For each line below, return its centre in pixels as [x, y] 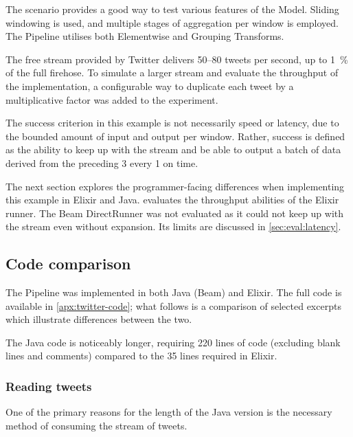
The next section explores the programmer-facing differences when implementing [175, 186]
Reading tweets [49, 386]
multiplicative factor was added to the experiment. [112, 99]
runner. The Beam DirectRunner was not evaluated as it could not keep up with [175, 213]
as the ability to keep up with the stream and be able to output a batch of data [173, 149]
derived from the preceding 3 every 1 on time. [102, 163]
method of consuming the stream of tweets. [96, 425]
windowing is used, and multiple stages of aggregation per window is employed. [172, 22]
